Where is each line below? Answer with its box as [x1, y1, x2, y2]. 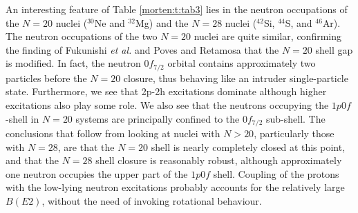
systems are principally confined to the [75, 111, 240, 125]
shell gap [315, 42, 353, 57]
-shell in [6, 111, 39, 125]
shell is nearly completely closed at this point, [151, 139, 346, 154]
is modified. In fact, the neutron [6, 56, 141, 70]
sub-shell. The [265, 111, 326, 125]
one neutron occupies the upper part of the [6, 166, 188, 181]
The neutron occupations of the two [6, 29, 158, 43]
